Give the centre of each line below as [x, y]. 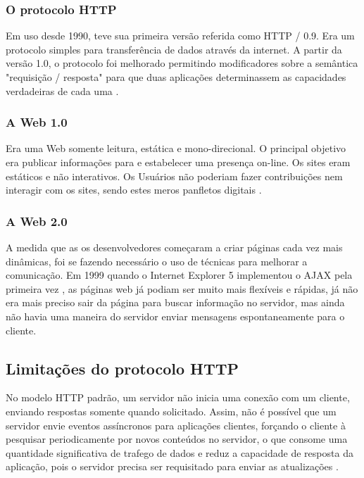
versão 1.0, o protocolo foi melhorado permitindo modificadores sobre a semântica [182, 63]
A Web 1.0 [37, 122]
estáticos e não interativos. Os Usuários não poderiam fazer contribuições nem [174, 176]
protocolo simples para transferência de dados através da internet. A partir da [174, 49]
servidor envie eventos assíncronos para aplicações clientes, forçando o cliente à [176, 425]
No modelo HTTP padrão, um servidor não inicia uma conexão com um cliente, [178, 397]
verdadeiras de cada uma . [62, 90]
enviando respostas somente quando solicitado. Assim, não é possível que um [171, 411]
